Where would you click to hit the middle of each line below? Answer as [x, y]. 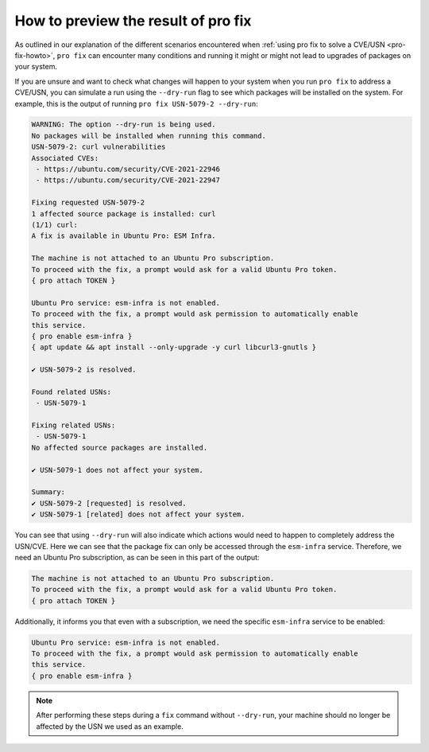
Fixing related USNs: [73, 425]
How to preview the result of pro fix [133, 21]
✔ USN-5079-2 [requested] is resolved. [109, 503]
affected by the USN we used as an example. [110, 726]
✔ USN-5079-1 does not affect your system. [118, 470]
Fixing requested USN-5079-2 [88, 203]
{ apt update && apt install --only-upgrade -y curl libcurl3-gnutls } [174, 347]
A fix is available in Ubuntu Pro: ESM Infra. [124, 236]
